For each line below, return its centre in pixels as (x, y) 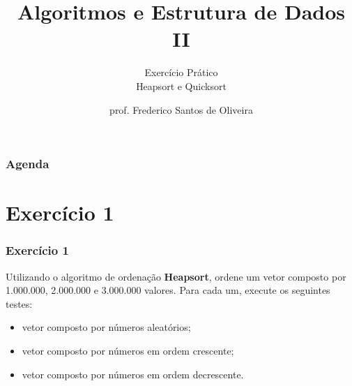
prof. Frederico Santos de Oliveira (181, 109)
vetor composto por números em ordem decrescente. (133, 374)
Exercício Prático (181, 72)
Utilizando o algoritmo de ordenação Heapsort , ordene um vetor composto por (176, 276)
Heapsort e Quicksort (181, 86)
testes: (19, 303)
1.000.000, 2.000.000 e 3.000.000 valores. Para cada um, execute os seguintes (168, 290)
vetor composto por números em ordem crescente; (128, 350)
